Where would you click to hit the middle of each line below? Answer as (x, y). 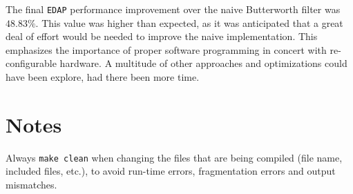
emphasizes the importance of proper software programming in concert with (166, 49)
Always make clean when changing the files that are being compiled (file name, (174, 157)
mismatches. (31, 184)
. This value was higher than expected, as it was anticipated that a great (189, 22)
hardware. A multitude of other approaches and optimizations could (203, 63)
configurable (31, 63)
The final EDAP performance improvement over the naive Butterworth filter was (173, 9)
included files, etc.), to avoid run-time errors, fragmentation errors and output (171, 171)
